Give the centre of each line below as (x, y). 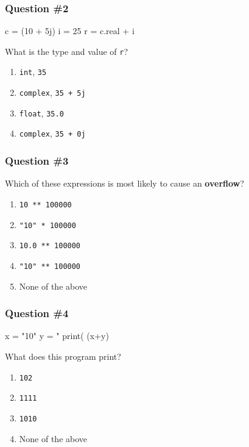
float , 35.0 (41, 113)
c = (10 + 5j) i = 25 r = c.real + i (70, 31)
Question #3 (37, 161)
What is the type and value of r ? (67, 51)
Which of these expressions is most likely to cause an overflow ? (124, 183)
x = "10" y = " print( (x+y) (57, 336)
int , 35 (33, 72)
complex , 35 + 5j (52, 92)
